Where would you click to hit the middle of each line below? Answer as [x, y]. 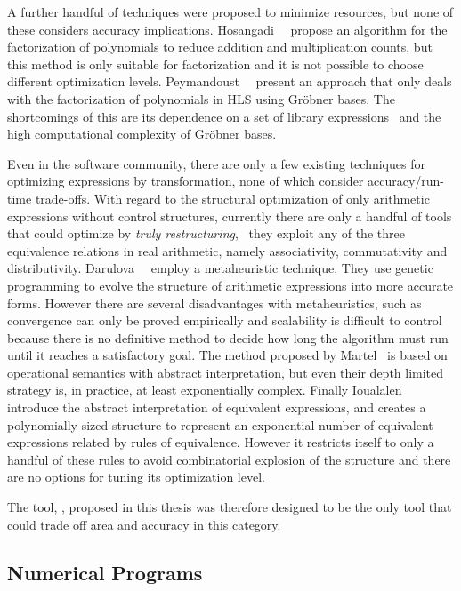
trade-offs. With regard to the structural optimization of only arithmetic [232, 198]
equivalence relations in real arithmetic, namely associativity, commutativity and [227, 250]
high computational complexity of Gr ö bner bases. [142, 134]
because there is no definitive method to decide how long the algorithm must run [228, 337]
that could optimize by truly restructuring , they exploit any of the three [206, 233]
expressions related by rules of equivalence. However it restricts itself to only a [221, 442]
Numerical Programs [105, 572]
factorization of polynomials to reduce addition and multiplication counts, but [220, 47]
